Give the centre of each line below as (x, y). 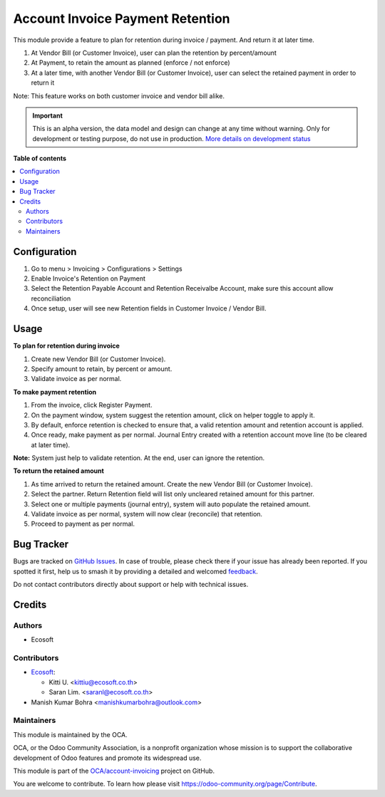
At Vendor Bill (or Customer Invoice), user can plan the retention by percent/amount (154, 53)
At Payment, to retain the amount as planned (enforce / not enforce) (131, 63)
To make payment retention (55, 392)
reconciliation (51, 298)
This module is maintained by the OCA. (70, 734)
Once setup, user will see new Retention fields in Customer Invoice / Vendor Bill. (149, 308)
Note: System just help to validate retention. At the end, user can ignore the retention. (139, 458)
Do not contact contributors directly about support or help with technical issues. (131, 585)
